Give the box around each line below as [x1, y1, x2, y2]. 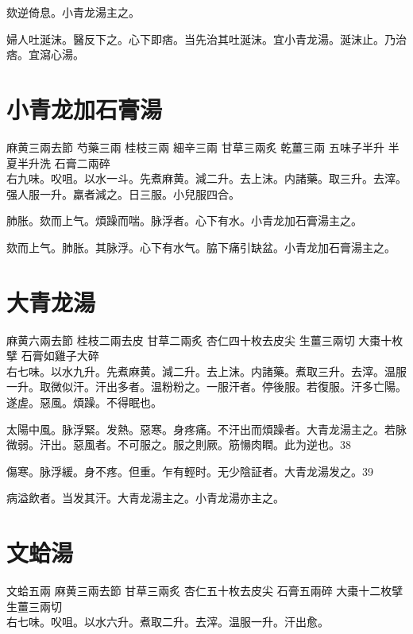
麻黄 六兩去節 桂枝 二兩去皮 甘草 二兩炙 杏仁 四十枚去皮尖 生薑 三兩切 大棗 [6, 331, 381, 348]
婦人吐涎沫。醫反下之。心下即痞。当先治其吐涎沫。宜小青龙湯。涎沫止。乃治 [6, 30, 407, 47]
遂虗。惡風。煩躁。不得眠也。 [6, 393, 162, 410]
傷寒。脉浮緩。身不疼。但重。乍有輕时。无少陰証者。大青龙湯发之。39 [6, 462, 373, 479]
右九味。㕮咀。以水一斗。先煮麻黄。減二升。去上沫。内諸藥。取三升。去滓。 [6, 170, 407, 187]
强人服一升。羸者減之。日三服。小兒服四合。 [6, 185, 240, 202]
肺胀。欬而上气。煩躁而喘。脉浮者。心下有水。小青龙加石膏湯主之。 [6, 212, 362, 229]
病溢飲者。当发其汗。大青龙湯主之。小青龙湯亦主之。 [6, 489, 284, 506]
